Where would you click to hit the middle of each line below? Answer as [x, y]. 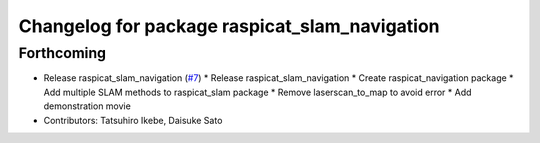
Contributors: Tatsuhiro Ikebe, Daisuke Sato [133, 120]
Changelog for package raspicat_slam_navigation [229, 26]
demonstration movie [87, 106]
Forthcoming [62, 53]
